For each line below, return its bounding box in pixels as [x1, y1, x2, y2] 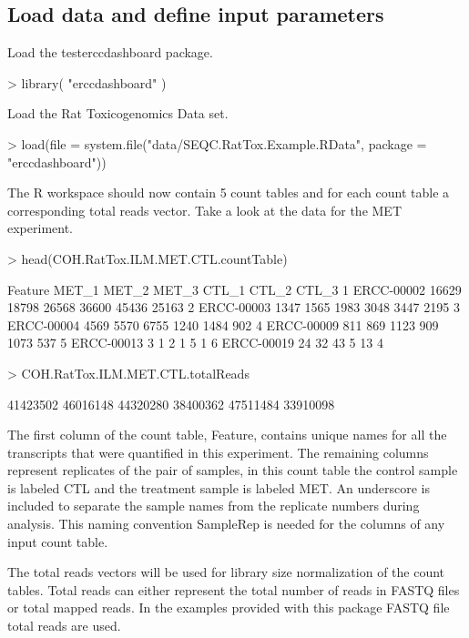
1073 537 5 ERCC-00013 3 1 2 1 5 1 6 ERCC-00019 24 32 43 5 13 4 [7, 333, 383, 352]
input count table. [7, 532, 108, 551]
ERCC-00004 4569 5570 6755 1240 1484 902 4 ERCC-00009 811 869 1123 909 [7, 315, 439, 334]
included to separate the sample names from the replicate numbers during [7, 496, 420, 515]
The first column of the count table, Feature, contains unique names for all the [7, 425, 447, 444]
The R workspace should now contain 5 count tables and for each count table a [7, 183, 450, 202]
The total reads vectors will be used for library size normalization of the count [7, 562, 445, 582]
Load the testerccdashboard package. [7, 43, 213, 62]
